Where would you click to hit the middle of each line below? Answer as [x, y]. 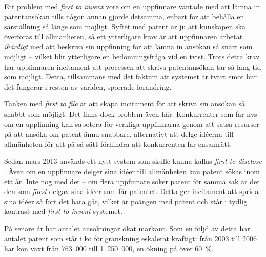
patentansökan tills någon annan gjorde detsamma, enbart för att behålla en [124, 16]
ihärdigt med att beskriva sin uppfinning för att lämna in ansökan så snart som [128, 46]
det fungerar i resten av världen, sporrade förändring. [88, 86]
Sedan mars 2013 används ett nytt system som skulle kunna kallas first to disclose [133, 161]
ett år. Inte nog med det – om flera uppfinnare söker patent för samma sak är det [132, 181]
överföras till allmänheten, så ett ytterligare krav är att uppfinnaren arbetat [124, 36]
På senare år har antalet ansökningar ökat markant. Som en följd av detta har [127, 228]
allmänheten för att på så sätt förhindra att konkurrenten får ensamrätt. [118, 144]
